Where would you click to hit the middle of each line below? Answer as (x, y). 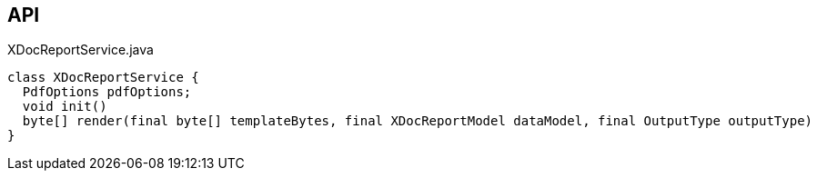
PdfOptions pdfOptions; (107, 92)
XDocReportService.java (81, 50)
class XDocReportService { (103, 78)
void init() (65, 107)
